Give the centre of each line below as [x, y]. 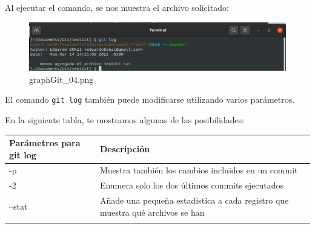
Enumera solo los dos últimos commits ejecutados [192, 185]
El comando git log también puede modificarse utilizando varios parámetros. [150, 99]
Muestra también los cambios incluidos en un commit [199, 170]
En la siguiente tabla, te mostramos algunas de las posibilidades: [125, 119]
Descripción [125, 148]
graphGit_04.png [61, 79]
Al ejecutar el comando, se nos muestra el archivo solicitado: [117, 7]
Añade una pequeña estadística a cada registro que [194, 200]
